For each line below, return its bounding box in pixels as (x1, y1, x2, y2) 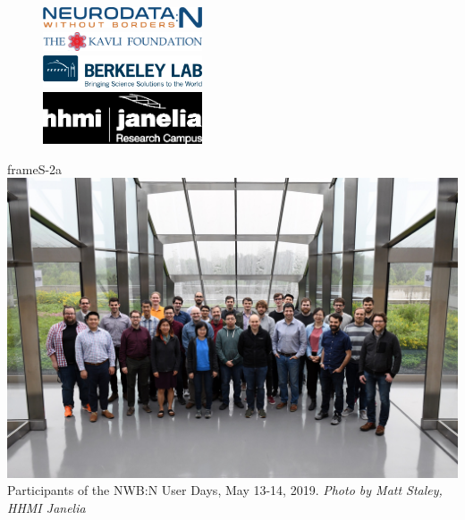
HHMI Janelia (7, 498, 86, 516)
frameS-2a (7, 159, 63, 178)
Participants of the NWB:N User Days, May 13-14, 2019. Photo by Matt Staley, (7, 481, 443, 499)
